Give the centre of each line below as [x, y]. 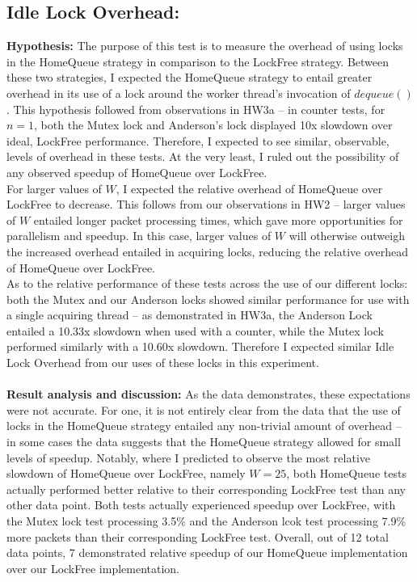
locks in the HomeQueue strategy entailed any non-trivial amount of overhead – [204, 426]
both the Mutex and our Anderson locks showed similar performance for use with [208, 299]
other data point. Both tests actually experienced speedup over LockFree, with [201, 505]
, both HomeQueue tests [346, 473]
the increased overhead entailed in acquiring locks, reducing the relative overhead [207, 251]
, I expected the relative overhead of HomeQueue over [249, 188]
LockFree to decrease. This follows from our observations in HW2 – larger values [206, 204]
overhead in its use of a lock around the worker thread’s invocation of [179, 93]
